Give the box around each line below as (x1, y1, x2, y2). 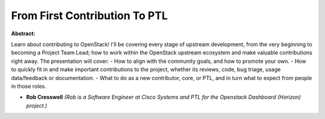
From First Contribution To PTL (11, 9, 168, 22)
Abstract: (11, 30, 36, 37)
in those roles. (11, 83, 46, 90)
